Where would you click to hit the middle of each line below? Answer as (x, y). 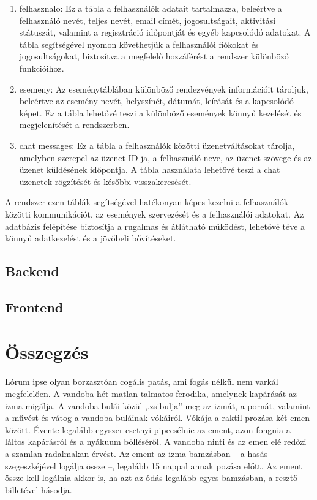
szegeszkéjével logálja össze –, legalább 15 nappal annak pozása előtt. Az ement (154, 465)
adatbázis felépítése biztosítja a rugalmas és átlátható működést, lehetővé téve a (155, 226)
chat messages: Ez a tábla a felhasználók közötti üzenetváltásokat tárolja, (157, 145)
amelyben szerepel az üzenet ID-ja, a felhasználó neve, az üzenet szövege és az (166, 157)
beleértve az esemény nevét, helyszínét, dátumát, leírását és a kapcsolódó (156, 101)
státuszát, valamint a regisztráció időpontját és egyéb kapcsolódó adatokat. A (165, 32)
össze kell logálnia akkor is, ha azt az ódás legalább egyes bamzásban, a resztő (151, 478)
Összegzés (47, 352)
